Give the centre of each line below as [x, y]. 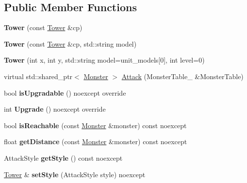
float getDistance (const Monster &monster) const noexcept [96, 141]
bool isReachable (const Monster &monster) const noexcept [95, 125]
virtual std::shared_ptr [38, 76]
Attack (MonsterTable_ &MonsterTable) [182, 76]
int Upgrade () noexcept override [55, 109]
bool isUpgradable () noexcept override [65, 92]
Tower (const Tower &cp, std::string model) [70, 43]
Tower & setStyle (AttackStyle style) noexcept [75, 174]
